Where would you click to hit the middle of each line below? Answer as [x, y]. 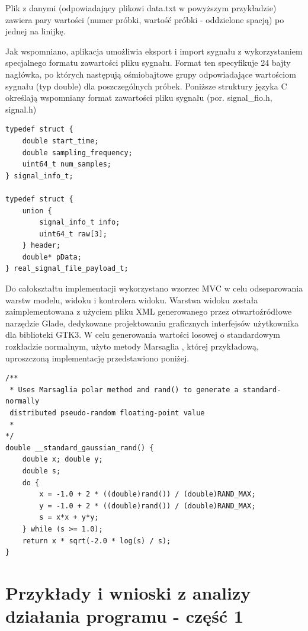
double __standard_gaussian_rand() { [80, 448]
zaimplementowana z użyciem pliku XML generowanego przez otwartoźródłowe [149, 311]
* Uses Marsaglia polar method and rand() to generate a [124, 390]
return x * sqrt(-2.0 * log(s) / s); [97, 541]
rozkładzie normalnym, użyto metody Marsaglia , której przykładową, [132, 346]
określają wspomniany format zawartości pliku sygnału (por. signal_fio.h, [139, 97]
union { [37, 211]
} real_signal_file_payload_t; [67, 269]
